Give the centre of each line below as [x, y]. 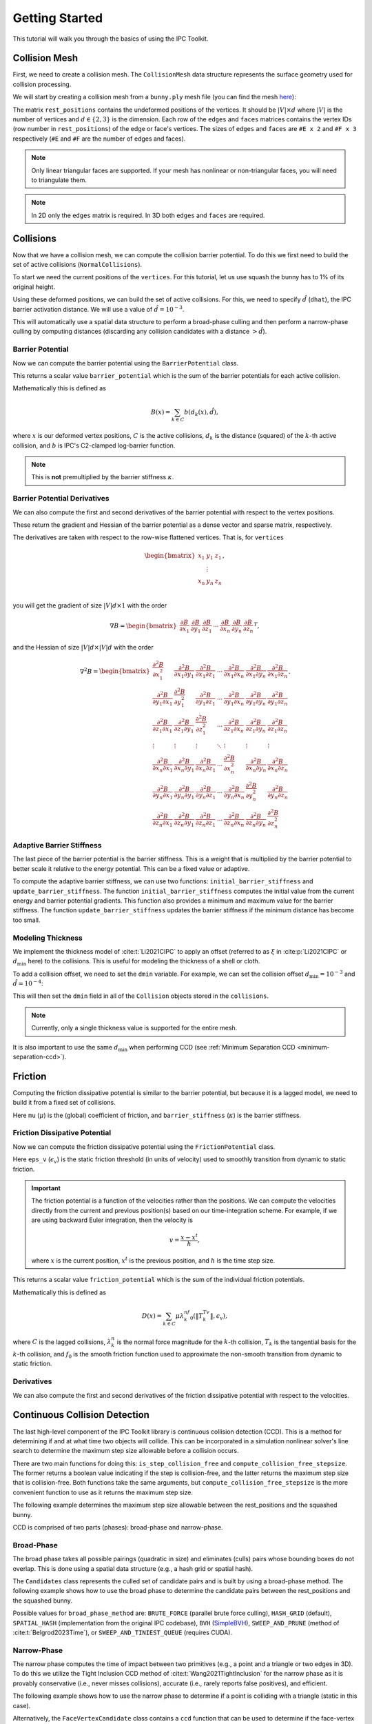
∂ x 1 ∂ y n [256, 675]
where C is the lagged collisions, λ [62, 1342]
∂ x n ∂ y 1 [184, 769]
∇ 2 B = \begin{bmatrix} [115, 671]
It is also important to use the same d [65, 1047]
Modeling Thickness [48, 938]
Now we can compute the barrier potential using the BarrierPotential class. [126, 363]
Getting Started [58, 18]
